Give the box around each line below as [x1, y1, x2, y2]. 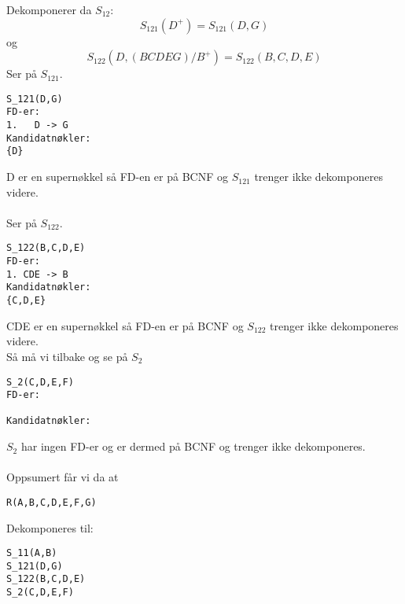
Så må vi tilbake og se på [6, 348, 128, 364]
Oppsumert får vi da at [6, 469, 119, 485]
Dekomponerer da [6, 2, 92, 17]
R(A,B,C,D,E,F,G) [6, 496, 97, 508]
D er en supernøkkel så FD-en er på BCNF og [6, 168, 228, 185]
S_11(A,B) [6, 547, 57, 559]
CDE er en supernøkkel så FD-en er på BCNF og [6, 317, 244, 333]
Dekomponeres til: [6, 519, 94, 536]
